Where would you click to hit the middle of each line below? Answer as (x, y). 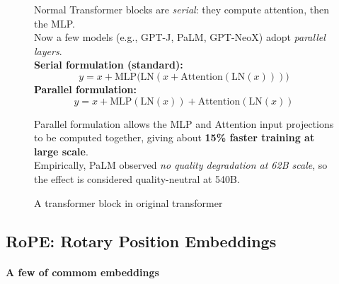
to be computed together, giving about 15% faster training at (174, 137)
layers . (48, 51)
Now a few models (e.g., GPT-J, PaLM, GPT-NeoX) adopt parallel (180, 37)
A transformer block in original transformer (128, 202)
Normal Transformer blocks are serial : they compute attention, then (182, 9)
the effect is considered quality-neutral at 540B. (137, 178)
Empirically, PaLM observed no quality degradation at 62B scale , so (181, 165)
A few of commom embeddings (82, 272)
